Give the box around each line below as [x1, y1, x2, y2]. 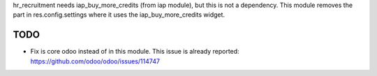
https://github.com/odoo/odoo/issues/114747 [30, 56, 161, 66]
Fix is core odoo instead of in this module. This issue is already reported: [30, 47, 240, 56]
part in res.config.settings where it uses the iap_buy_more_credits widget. [13, 10, 226, 19]
